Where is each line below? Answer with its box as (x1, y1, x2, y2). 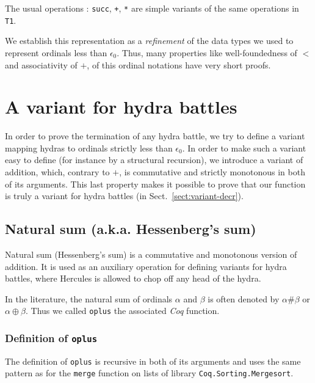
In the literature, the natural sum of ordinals (5, 292, 173, 305)
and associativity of (5, 58, 78, 71)
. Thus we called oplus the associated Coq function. (26, 304, 220, 317)
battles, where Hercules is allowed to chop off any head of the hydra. (5, 272, 261, 285)
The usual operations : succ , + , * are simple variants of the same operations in (5, 2, 299, 14)
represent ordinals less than (5, 46, 107, 59)
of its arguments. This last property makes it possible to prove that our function (5, 177, 306, 190)
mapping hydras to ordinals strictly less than (5, 141, 173, 154)
